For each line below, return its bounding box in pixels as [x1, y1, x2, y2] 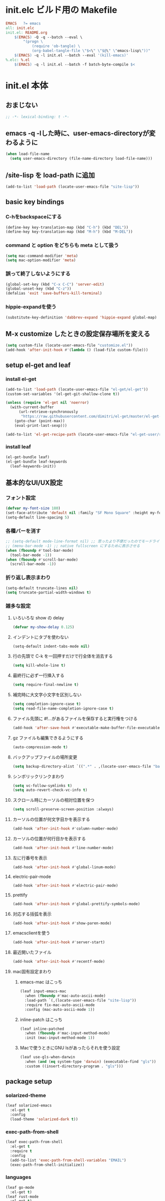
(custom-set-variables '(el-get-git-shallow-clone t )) [5, 392, 120, 396]
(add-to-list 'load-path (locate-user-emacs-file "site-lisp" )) [5, 184, 140, 189]
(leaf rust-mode [5, 1194, 39, 1199]
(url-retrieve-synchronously [18, 410, 78, 415]
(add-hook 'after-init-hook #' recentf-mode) [12, 959, 105, 964]
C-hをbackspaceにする [5, 214, 62, 221]
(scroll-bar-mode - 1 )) [10, 562, 56, 566]
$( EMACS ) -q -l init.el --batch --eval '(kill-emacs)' [14, 53, 129, 58]
